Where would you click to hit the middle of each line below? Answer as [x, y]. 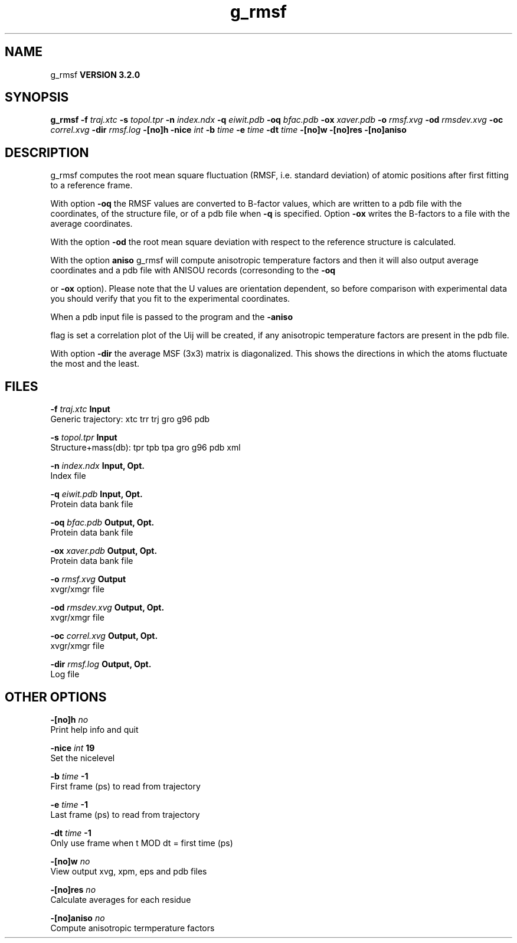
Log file [65, 674]
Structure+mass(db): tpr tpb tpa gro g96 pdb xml [145, 448]
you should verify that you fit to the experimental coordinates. [170, 299]
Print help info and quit [94, 729]
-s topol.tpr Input [84, 438]
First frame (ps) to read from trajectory [125, 786]
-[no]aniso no [78, 918]
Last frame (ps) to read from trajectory [125, 814]
